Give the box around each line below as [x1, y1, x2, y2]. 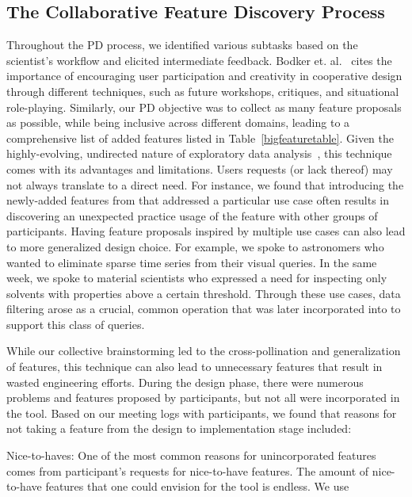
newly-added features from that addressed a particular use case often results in [6, 192, 389, 208]
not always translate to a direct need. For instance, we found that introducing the [6, 176, 404, 193]
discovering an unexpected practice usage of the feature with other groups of [6, 207, 378, 224]
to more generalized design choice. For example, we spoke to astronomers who [6, 238, 384, 254]
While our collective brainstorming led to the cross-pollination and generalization [6, 342, 401, 359]
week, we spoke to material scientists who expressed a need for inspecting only [6, 270, 387, 286]
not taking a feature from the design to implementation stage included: [6, 420, 352, 437]
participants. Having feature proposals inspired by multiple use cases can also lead [6, 223, 406, 239]
